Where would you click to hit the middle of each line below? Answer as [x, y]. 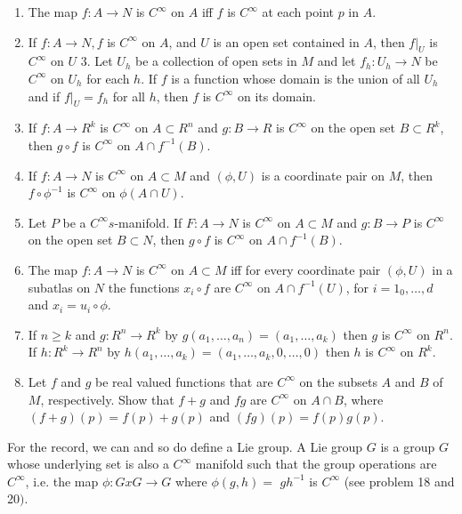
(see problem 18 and [399, 481]
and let [336, 61]
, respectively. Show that [107, 399]
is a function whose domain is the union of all [296, 78]
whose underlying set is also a [88, 464]
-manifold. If [148, 222]
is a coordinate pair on [323, 175]
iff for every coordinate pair [306, 269]
